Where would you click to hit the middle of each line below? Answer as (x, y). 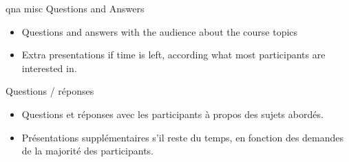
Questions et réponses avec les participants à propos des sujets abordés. (172, 114)
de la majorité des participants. (87, 151)
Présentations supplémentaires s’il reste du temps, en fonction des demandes (183, 137)
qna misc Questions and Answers (75, 8)
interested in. (49, 68)
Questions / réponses (50, 91)
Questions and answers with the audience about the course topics (160, 31)
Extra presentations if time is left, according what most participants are (173, 55)
